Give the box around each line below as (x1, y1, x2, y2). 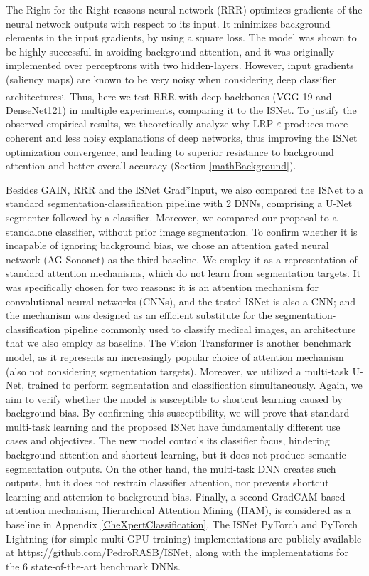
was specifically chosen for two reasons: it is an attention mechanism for (6, 279, 319, 294)
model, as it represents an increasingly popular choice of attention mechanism (6, 349, 344, 364)
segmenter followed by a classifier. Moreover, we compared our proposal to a (6, 209, 338, 224)
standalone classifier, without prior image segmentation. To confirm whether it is (6, 224, 358, 239)
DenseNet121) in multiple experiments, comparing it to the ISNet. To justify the (6, 102, 357, 117)
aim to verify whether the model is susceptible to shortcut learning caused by (6, 391, 343, 406)
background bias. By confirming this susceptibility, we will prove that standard (6, 405, 350, 420)
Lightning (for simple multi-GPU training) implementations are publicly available (6, 530, 362, 545)
